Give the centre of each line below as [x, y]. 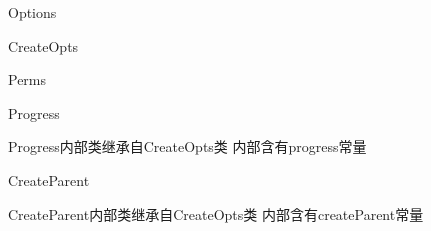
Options [32, 12]
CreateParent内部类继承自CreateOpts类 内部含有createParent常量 [216, 213]
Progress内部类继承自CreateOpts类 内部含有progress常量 [187, 146]
